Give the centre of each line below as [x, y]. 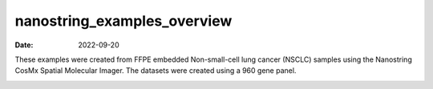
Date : [24, 45]
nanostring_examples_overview [123, 21]
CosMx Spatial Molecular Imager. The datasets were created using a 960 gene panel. [156, 71]
